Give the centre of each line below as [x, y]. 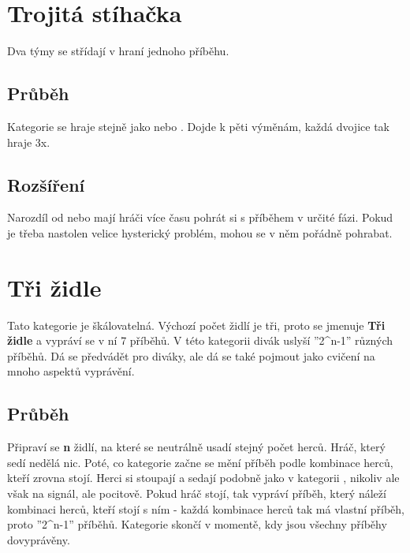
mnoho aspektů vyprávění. [71, 371]
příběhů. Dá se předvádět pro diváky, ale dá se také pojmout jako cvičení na [191, 355]
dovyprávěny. [39, 539]
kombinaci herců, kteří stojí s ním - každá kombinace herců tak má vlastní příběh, [206, 508]
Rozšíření [46, 184]
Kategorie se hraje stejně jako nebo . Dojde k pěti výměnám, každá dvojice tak [198, 126]
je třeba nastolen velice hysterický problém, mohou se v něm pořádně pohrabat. [200, 232]
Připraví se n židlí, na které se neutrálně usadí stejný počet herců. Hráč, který [196, 447]
